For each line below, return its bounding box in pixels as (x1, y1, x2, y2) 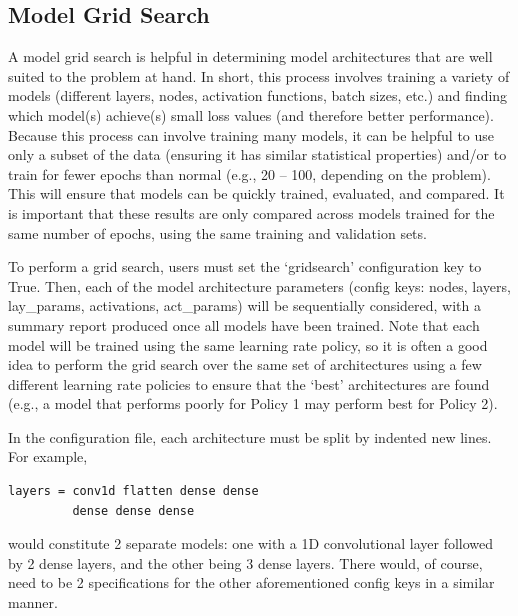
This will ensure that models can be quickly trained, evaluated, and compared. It (8, 183, 505, 204)
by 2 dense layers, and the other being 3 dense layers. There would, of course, (8, 552, 483, 573)
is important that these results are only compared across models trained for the (8, 202, 495, 223)
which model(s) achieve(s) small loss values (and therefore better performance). (8, 104, 494, 125)
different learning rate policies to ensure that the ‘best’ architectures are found (8, 373, 490, 394)
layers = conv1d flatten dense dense (8, 484, 259, 499)
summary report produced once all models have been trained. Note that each (8, 314, 480, 335)
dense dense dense (72, 503, 195, 518)
